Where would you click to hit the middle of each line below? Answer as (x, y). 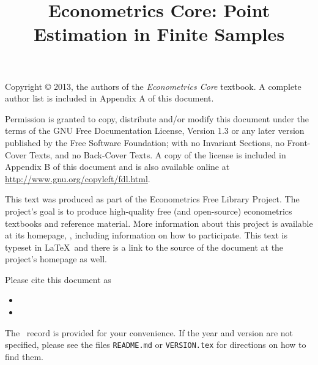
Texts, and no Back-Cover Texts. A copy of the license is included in (158, 154)
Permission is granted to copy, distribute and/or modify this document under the (157, 118)
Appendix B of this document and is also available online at (117, 167)
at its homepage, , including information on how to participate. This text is (146, 235)
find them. (24, 356)
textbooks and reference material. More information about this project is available (159, 223)
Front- (299, 142)
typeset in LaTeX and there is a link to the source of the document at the (144, 247)
